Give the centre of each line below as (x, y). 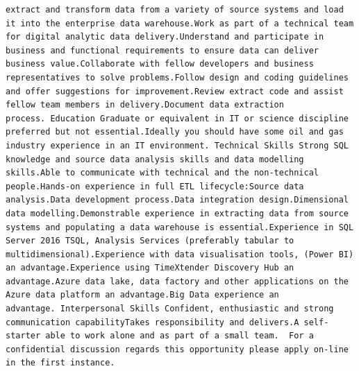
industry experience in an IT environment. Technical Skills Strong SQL (177, 145)
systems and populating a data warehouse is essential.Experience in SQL (180, 227)
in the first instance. (60, 363)
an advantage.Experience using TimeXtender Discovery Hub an (150, 268)
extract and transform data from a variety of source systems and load (175, 10)
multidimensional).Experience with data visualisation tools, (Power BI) (180, 254)
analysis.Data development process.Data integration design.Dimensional (177, 200)
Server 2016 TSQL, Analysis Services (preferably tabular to (150, 241)
